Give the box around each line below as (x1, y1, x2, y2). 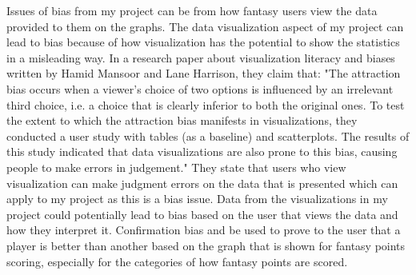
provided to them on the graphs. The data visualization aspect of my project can (6, 18, 404, 34)
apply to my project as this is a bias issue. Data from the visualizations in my (6, 190, 388, 207)
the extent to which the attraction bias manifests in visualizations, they (6, 112, 358, 129)
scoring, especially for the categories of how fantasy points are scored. (6, 253, 348, 269)
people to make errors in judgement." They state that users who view (6, 158, 346, 175)
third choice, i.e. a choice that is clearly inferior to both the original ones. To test (6, 96, 405, 113)
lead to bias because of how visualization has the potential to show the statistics (6, 34, 400, 50)
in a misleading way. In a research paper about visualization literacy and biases (6, 49, 395, 66)
